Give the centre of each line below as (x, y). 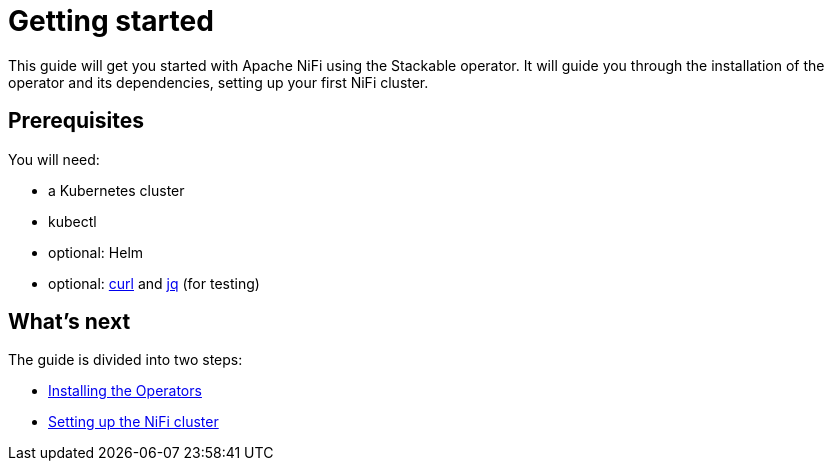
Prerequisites (76, 121)
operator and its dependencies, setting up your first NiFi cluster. (218, 82)
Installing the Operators (125, 391)
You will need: (54, 159)
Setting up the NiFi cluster (133, 422)
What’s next (69, 322)
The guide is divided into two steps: (125, 360)
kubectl (72, 221)
